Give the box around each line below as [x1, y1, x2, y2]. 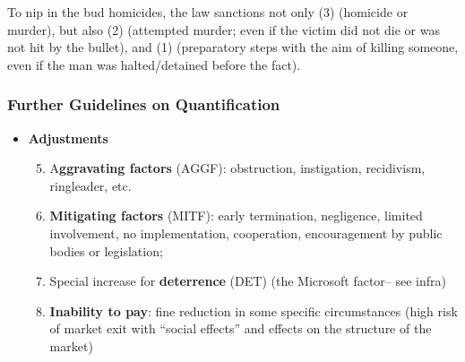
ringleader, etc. [49, 176, 132, 194]
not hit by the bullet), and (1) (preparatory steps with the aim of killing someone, [7, 38, 459, 56]
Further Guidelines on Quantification [7, 93, 280, 116]
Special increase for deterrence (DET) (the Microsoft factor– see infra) [49, 271, 447, 290]
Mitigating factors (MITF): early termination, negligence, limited [49, 206, 423, 225]
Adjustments [28, 128, 108, 147]
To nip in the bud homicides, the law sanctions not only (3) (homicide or [7, 3, 409, 21]
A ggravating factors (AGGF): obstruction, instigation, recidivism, [49, 159, 426, 177]
